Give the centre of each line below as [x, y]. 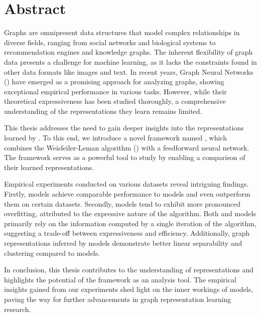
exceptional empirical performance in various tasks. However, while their [115, 91]
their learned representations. [49, 167]
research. [18, 309]
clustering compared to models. [52, 253]
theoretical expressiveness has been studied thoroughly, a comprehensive [115, 101]
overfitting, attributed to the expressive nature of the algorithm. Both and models [130, 213]
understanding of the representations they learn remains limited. [103, 111]
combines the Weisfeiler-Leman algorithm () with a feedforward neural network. [127, 147]
